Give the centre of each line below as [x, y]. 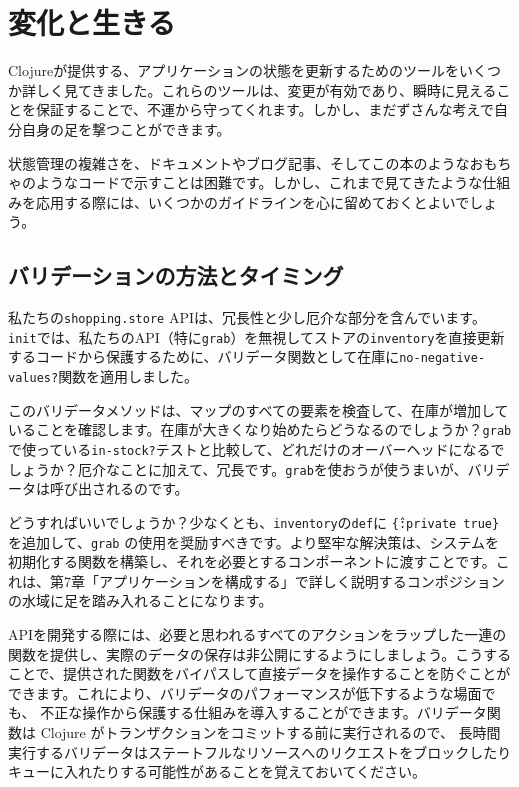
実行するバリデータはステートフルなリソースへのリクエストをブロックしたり [260, 751]
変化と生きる [92, 22]
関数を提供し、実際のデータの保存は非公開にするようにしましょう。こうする [260, 653]
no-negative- [442, 358]
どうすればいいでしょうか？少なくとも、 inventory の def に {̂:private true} [254, 521]
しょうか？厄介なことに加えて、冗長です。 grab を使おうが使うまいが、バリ [252, 468]
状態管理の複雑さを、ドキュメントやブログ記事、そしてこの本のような [239, 162]
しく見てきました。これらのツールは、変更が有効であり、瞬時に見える [266, 89]
